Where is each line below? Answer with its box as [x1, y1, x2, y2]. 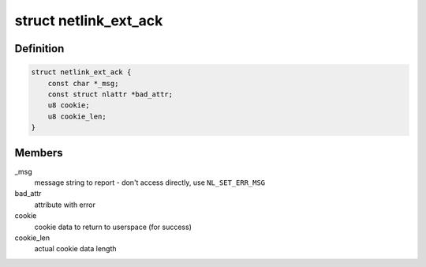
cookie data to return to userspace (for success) [34, 222, 192, 231]
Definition [14, 42, 65, 55]
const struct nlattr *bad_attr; [47, 89, 174, 99]
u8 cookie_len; [47, 111, 106, 121]
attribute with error [34, 200, 96, 209]
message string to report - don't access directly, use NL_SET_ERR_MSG [34, 178, 266, 187]
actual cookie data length [34, 244, 118, 254]
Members [14, 146, 63, 160]
